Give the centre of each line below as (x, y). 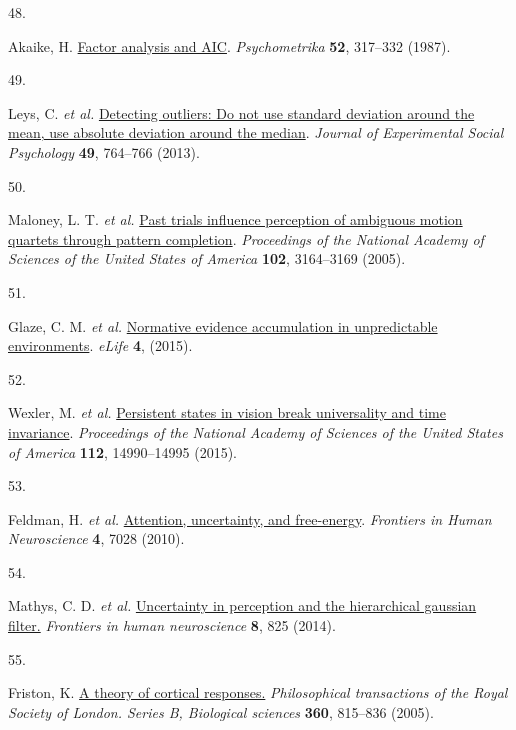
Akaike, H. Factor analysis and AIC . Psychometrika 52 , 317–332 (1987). (229, 45)
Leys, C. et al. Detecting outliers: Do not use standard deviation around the (241, 112)
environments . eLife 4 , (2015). (100, 345)
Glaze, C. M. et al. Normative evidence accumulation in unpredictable (223, 325)
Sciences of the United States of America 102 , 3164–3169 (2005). (207, 258)
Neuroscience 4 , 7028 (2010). (96, 538)
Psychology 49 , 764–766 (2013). (104, 151)
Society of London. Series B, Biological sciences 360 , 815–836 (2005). (221, 711)
